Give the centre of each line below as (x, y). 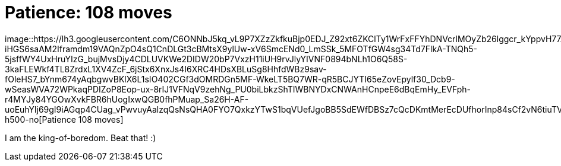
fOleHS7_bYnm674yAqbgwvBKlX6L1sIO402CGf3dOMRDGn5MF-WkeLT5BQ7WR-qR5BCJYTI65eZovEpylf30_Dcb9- (230, 79)
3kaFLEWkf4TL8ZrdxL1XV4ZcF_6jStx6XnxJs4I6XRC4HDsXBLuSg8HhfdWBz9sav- (166, 69)
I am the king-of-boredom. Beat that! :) (81, 138)
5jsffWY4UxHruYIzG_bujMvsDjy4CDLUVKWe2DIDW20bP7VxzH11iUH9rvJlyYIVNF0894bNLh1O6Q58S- (206, 59)
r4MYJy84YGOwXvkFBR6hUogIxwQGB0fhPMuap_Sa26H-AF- (127, 99)
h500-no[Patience (40, 119)
